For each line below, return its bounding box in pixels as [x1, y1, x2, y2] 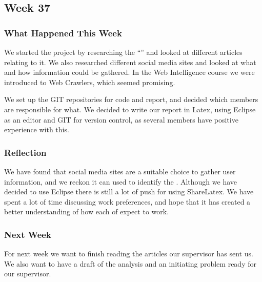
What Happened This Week [4, 26, 122, 39]
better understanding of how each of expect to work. [4, 206, 169, 217]
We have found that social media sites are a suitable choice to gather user [4, 166, 236, 176]
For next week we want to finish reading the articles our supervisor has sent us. [4, 248, 253, 259]
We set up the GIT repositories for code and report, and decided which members [4, 94, 258, 105]
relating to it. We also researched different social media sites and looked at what [4, 56, 256, 67]
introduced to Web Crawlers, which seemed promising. [4, 76, 175, 87]
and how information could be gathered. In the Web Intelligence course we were [4, 67, 255, 77]
